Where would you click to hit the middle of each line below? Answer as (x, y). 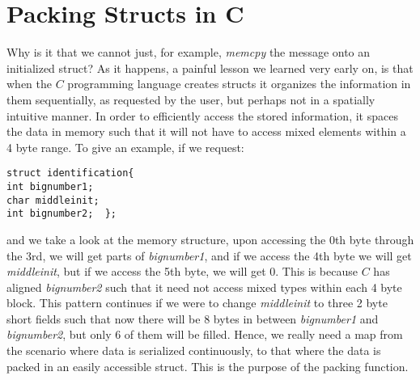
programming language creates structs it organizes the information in (239, 84)
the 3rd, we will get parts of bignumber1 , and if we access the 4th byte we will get (209, 255)
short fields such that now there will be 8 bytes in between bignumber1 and (193, 318)
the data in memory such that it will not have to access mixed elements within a (206, 131)
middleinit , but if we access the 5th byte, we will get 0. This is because (182, 271)
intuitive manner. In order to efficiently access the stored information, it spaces (202, 115)
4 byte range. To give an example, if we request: (125, 147)
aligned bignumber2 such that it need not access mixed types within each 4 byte (204, 287)
